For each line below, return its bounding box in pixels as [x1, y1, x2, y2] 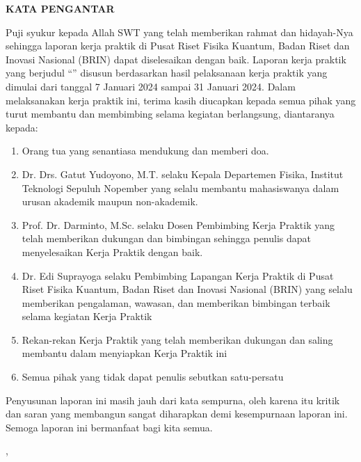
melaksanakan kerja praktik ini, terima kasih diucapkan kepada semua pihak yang [6, 93, 356, 107]
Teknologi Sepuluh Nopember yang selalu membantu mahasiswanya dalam [22, 180, 339, 195]
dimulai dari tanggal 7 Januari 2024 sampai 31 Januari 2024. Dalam [6, 79, 296, 93]
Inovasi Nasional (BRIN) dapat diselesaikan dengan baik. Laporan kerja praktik [6, 51, 346, 66]
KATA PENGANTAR [6, 1, 115, 15]
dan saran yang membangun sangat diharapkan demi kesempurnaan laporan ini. [6, 406, 348, 421]
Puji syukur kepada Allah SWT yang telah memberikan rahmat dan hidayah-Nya [6, 24, 353, 39]
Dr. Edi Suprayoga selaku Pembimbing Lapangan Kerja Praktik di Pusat [22, 268, 334, 282]
